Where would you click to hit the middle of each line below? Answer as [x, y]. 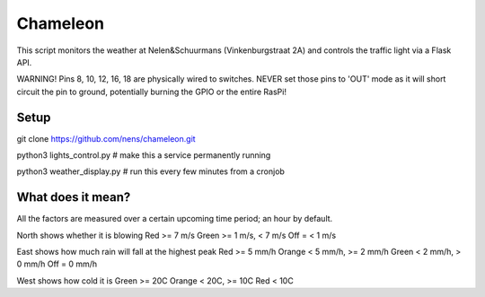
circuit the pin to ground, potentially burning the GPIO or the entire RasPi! [152, 92]
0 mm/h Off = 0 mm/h [57, 264]
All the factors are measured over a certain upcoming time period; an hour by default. [175, 219]
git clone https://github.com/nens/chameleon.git [106, 138]
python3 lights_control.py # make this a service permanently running [144, 155]
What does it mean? [74, 197]
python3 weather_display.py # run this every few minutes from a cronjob [150, 171]
